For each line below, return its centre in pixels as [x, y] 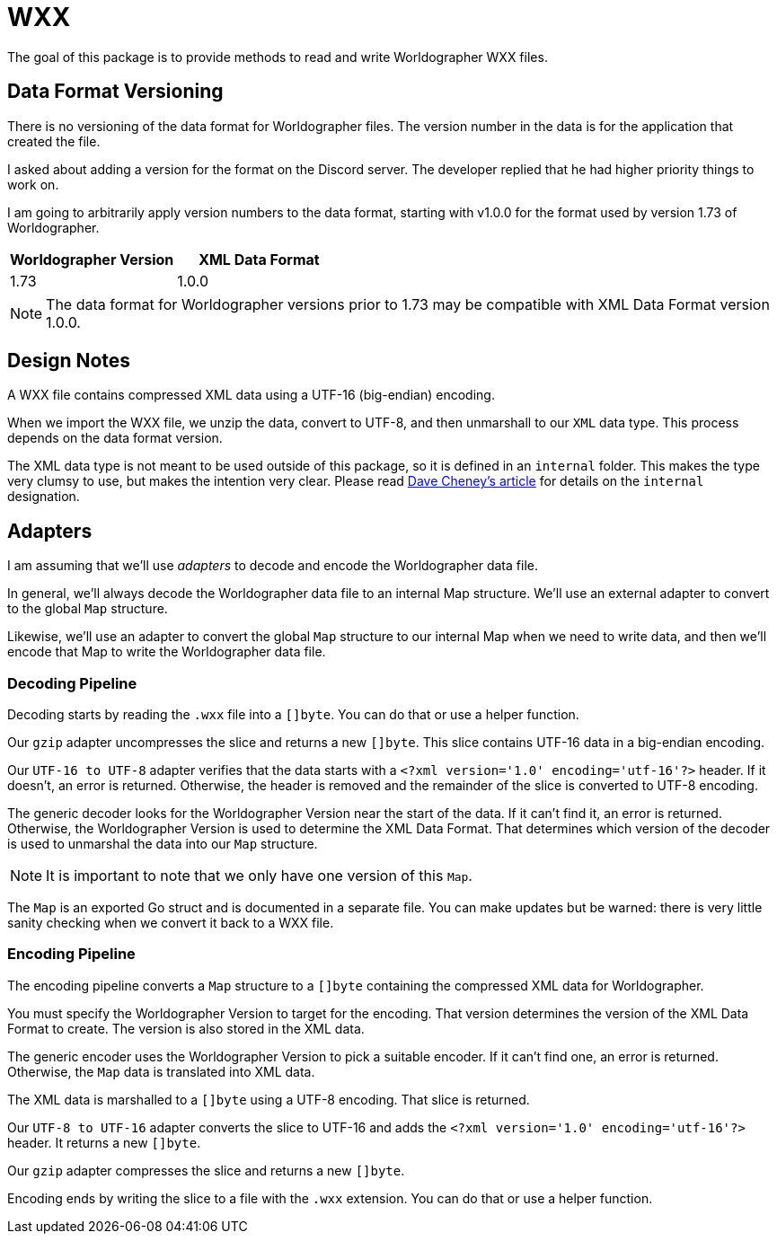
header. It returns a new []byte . [104, 1142]
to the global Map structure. [88, 609]
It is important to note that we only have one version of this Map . [259, 876]
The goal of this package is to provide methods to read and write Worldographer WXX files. [278, 57]
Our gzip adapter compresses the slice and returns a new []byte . [206, 1170]
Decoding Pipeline [72, 683]
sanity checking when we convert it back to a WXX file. [171, 923]
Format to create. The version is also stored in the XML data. [186, 1028]
